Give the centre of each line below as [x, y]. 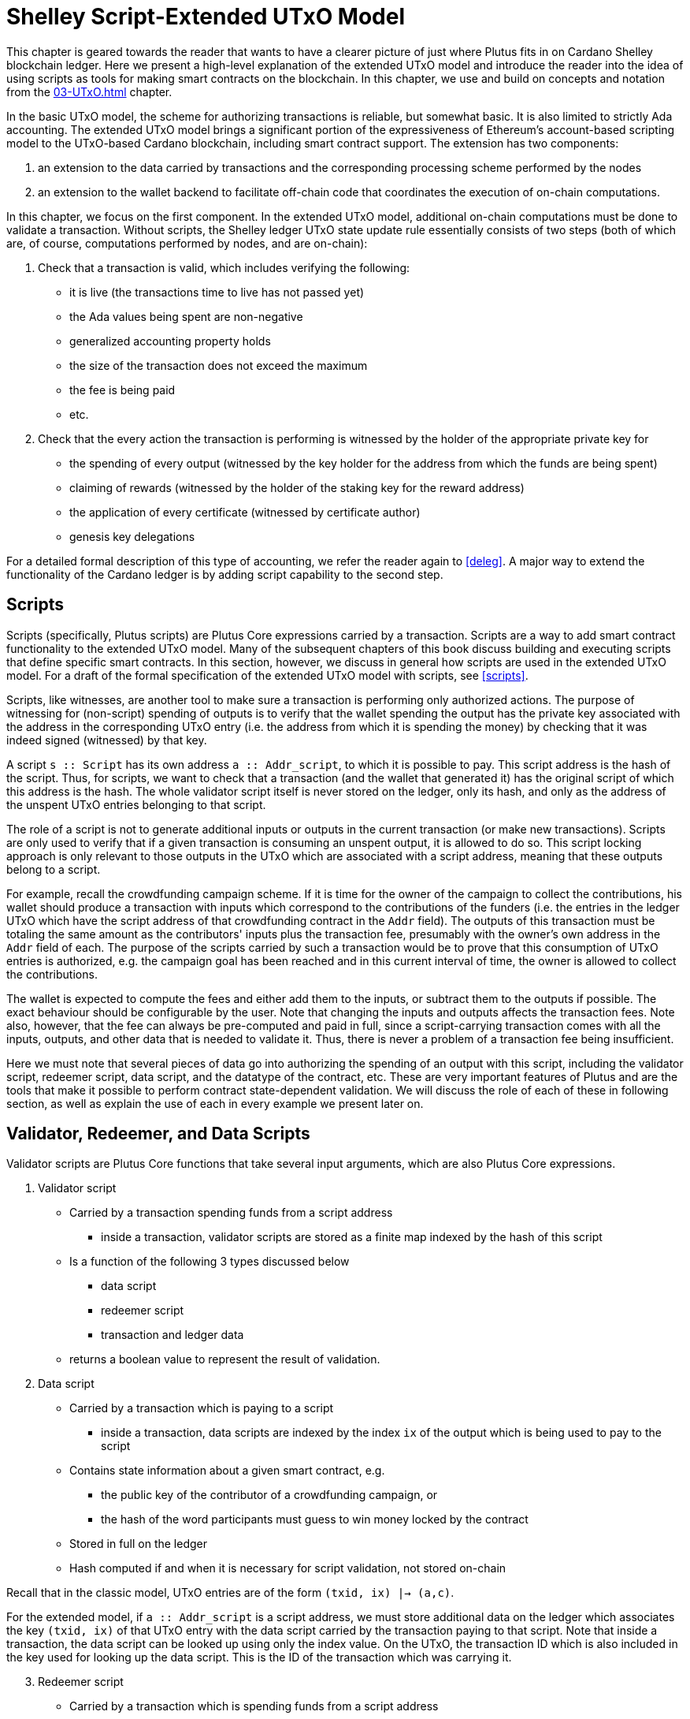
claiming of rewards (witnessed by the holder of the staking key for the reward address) [297, 487]
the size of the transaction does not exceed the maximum [219, 365]
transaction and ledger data [172, 1335]
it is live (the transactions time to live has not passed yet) [217, 292]
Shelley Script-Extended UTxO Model [206, 17]
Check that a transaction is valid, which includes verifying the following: [224, 267]
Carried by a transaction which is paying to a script [202, 1408]
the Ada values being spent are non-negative [186, 316]
